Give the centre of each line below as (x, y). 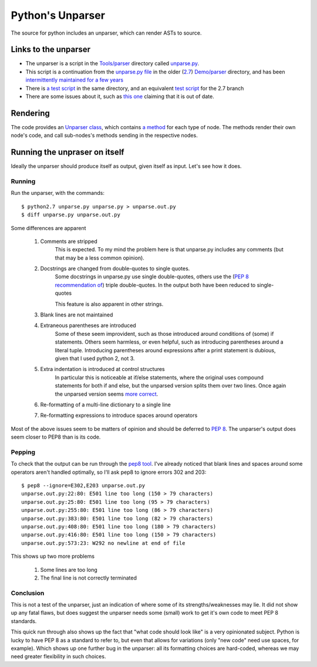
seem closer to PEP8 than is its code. (56, 437)
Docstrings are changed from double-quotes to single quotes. (115, 269)
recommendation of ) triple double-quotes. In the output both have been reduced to (155, 285)
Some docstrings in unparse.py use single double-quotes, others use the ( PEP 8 (152, 277)
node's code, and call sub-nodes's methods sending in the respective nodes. (104, 136)
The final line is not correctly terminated (89, 578)
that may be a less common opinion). (100, 258)
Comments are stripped (69, 241)
